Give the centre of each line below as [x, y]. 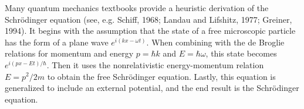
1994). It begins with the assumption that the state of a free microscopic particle [150, 31]
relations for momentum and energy [69, 53]
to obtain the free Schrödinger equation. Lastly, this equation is [161, 76]
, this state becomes [241, 53]
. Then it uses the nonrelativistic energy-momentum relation [155, 64]
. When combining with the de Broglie [215, 42]
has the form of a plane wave [57, 42]
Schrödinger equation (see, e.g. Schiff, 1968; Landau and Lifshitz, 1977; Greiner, [148, 19]
